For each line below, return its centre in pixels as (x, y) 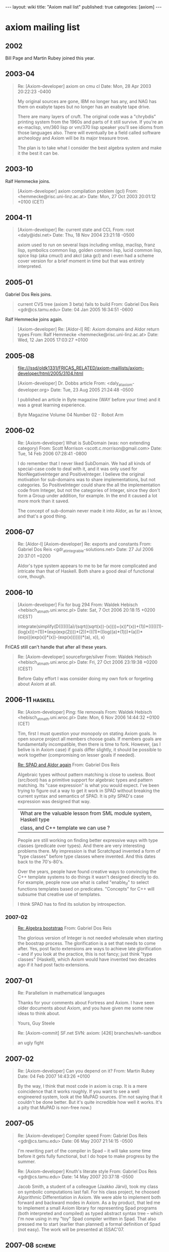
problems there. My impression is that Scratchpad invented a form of (89, 851)
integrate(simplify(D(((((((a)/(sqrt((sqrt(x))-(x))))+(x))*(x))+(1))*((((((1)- (91, 626)
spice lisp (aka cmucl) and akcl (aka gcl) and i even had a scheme (86, 256)
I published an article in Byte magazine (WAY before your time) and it (89, 399)
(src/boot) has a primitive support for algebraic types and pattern (85, 780)
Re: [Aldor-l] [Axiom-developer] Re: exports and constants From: (84, 544)
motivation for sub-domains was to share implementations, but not (87, 479)
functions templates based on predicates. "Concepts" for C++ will (86, 889)
